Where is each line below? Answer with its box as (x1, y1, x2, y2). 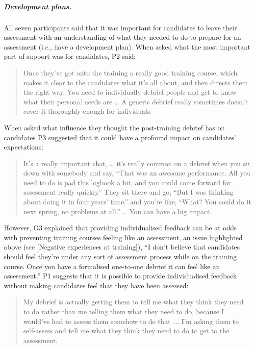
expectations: (4, 142, 44, 152)
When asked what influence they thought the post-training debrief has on (4, 122, 225, 132)
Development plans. (4, 1, 72, 11)
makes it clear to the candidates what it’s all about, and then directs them (23, 77, 248, 87)
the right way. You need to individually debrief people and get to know (23, 87, 237, 97)
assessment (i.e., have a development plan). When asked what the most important (4, 41, 251, 51)
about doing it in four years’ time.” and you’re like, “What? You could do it (23, 197, 251, 207)
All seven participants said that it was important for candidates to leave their (4, 22, 237, 32)
